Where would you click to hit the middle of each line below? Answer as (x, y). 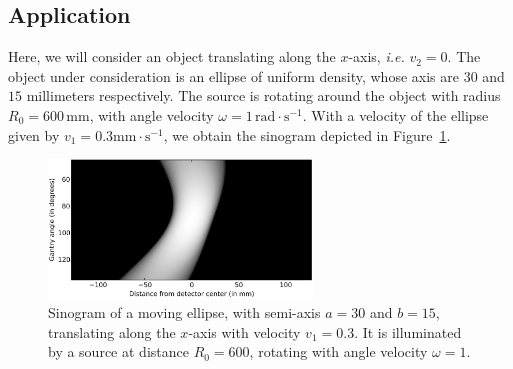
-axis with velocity (244, 331)
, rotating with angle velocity (338, 351)
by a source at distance (118, 351)
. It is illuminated (408, 331)
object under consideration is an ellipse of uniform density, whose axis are (233, 75)
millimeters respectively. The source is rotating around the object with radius (263, 95)
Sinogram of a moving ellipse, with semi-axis (184, 312)
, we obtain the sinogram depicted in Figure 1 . (307, 134)
